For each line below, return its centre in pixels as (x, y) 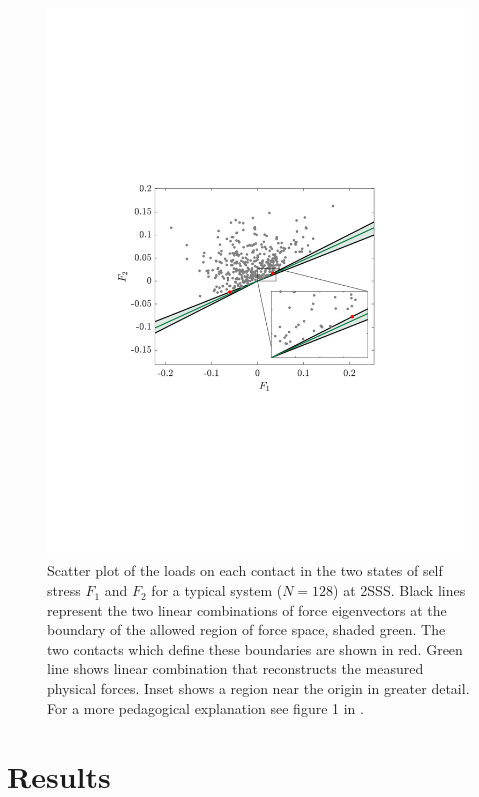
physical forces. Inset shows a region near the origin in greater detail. (258, 688)
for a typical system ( (217, 590)
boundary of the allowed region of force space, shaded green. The (246, 629)
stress (64, 590)
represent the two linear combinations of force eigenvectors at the (247, 609)
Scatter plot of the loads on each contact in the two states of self (245, 570)
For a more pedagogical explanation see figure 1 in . (205, 707)
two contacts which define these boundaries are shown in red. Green (255, 648)
